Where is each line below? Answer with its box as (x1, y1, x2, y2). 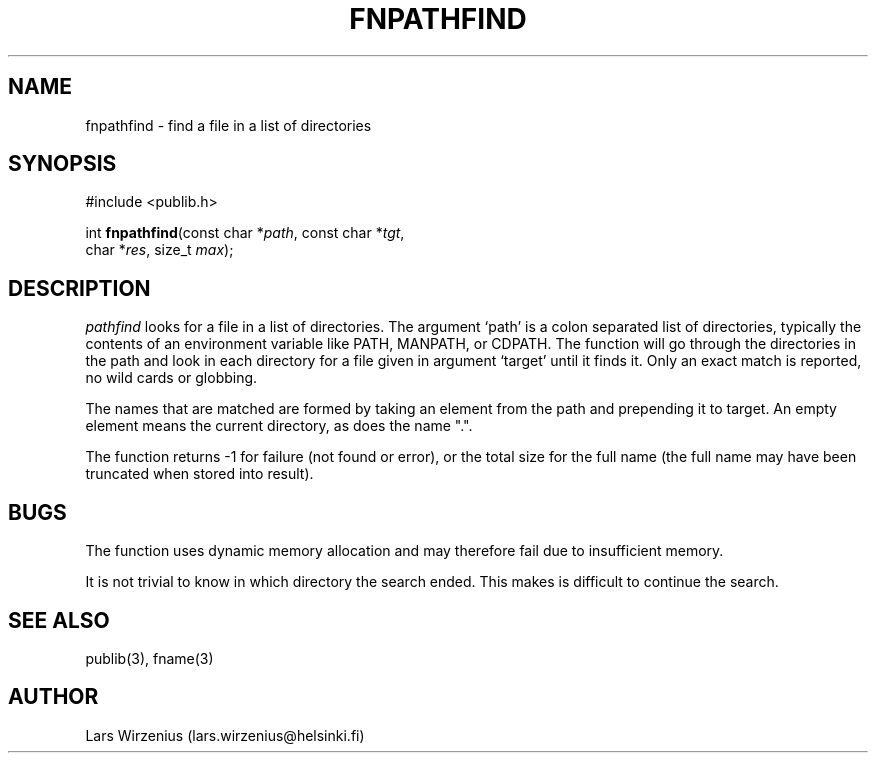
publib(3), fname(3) (85, 649, 214, 667)
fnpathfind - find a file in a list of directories (85, 116, 372, 134)
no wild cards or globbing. (85, 369, 258, 387)
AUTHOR (8, 684, 99, 710)
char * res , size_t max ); (85, 241, 234, 259)
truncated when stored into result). (85, 465, 314, 483)
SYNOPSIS (8, 151, 117, 177)
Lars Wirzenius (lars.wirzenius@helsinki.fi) (85, 726, 365, 744)
